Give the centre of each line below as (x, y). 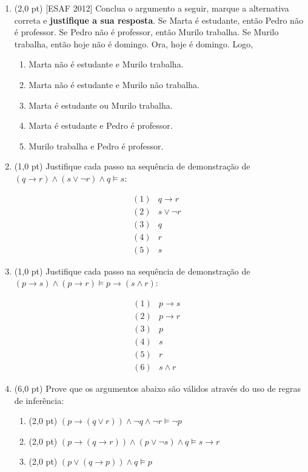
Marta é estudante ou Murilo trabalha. (101, 105)
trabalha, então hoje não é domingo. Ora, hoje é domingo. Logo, (134, 43)
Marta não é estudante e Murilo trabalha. (106, 64)
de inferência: (39, 400)
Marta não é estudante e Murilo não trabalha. (114, 84)
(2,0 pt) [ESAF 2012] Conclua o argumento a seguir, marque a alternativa (152, 8)
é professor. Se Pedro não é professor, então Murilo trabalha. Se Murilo (146, 32)
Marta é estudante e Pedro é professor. (101, 125)
